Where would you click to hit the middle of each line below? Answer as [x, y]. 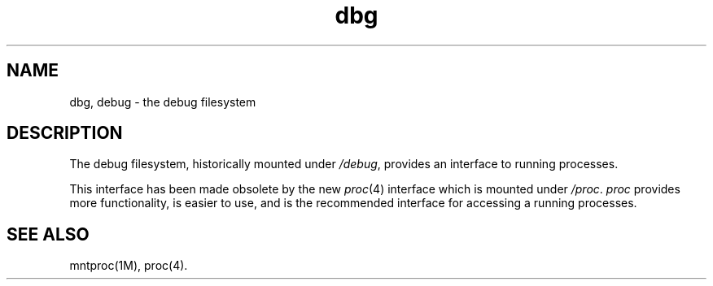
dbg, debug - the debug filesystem [163, 102]
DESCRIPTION [65, 133]
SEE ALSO [48, 234]
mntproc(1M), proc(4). [129, 266]
